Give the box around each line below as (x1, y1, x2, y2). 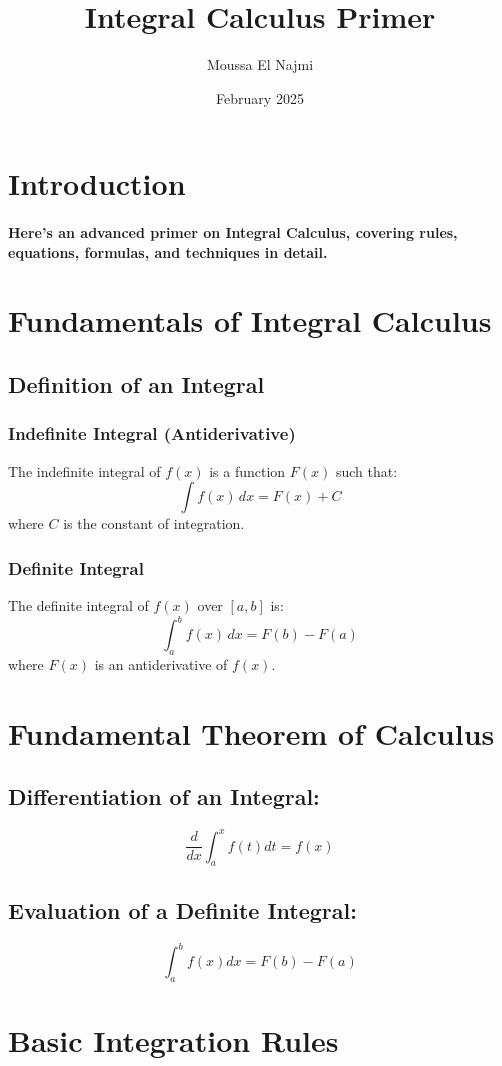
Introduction (8, 163, 186, 204)
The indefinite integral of (8, 460, 161, 481)
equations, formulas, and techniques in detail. (8, 241, 328, 262)
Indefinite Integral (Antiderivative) (8, 421, 296, 446)
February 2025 (216, 87, 304, 108)
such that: (335, 460, 398, 481)
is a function (209, 460, 286, 481)
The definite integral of (8, 595, 149, 616)
